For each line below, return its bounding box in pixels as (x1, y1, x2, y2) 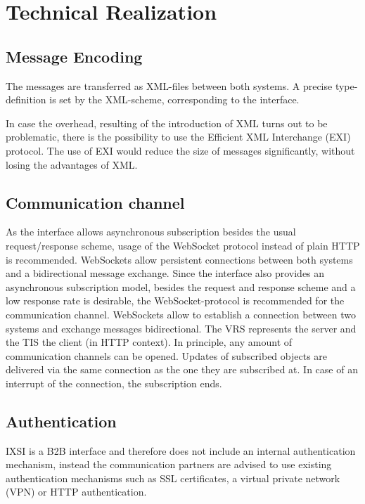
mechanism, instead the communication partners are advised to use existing (6, 457, 332, 472)
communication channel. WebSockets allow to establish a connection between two (6, 306, 356, 321)
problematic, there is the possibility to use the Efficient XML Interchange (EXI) (6, 129, 351, 144)
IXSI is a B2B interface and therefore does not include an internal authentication (6, 443, 356, 458)
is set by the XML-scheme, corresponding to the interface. (49, 92, 300, 107)
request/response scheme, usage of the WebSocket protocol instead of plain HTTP (6, 238, 360, 252)
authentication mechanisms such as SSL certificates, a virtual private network (6, 470, 340, 485)
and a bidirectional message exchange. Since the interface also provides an (6, 266, 325, 280)
